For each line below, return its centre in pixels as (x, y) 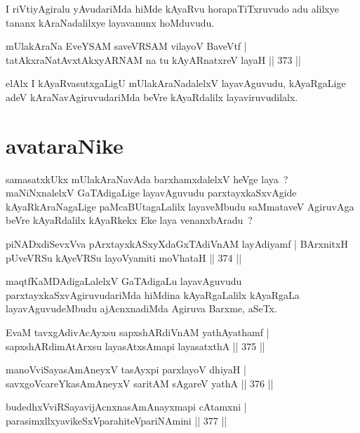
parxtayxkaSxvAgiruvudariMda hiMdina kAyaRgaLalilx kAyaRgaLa (153, 294)
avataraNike (65, 145)
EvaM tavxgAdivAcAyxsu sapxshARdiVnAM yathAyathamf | (138, 332)
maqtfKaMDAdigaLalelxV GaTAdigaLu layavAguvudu (124, 281)
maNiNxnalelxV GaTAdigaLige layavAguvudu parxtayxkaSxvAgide (151, 193)
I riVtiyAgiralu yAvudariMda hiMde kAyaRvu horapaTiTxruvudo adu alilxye (172, 8)
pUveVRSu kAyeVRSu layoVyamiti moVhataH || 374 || (124, 257)
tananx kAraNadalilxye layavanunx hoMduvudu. (110, 22)
